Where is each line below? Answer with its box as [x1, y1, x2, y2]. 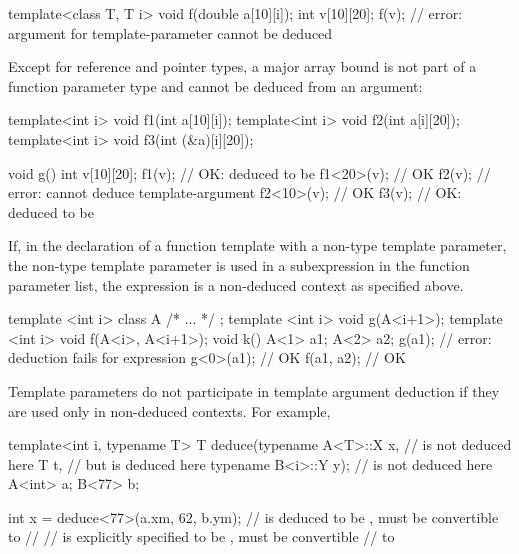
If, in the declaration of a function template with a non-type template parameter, [8, 235, 507, 256]
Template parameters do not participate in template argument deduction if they [8, 380, 500, 401]
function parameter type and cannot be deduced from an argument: [8, 75, 423, 96]
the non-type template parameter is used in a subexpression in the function [8, 254, 470, 275]
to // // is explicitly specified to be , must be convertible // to [8, 526, 395, 547]
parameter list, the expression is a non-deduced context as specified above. [8, 274, 464, 295]
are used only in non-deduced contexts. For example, [8, 400, 331, 421]
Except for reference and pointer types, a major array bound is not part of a [8, 56, 477, 77]
